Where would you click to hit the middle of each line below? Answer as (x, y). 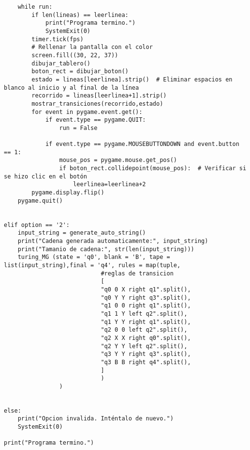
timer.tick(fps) (58, 39)
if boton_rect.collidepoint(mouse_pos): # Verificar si (153, 169)
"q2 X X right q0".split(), (146, 338)
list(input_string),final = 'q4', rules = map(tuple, (92, 265)
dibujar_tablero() (61, 63)
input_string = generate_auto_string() (82, 233)
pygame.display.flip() (68, 193)
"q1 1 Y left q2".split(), (144, 313)
